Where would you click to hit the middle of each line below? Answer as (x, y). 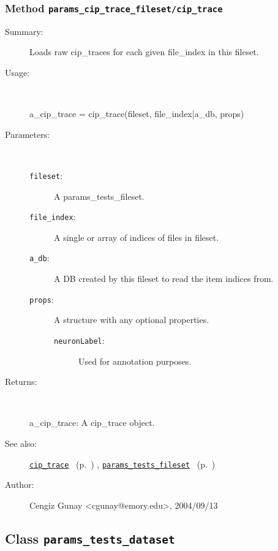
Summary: (24, 31)
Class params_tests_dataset (90, 538)
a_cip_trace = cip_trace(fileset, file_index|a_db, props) (137, 114)
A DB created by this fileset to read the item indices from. (164, 279)
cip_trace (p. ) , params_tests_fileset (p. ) (122, 464)
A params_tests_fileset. (99, 196)
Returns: (21, 382)
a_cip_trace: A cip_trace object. (92, 423)
